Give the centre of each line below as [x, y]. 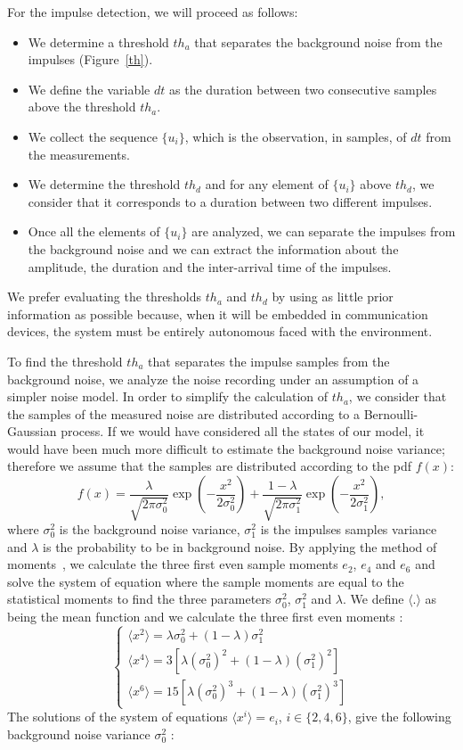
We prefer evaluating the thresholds [105, 297]
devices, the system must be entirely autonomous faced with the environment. [220, 331]
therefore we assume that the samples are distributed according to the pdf [210, 466]
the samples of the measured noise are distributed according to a [184, 413]
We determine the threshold [104, 184]
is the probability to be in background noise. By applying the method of [240, 546]
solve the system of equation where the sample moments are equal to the [206, 581]
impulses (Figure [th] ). [90, 59]
